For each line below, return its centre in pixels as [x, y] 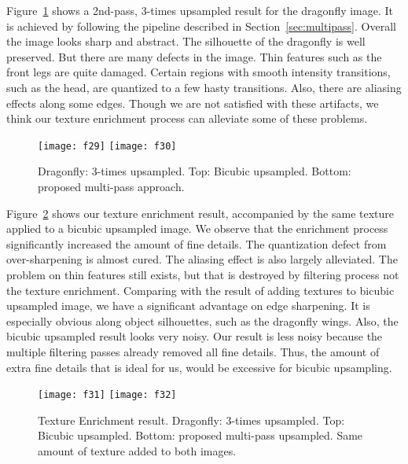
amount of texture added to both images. [137, 450]
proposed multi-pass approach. [111, 186]
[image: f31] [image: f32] [107, 395]
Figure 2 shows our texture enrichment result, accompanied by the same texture [200, 213]
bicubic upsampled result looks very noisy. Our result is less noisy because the [195, 336]
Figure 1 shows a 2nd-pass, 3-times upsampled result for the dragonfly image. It [200, 10]
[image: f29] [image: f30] [107, 146]
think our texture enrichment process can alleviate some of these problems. [187, 118]
